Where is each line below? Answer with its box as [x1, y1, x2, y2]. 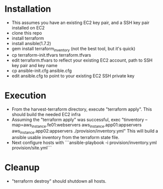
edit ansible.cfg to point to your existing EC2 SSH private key [11, 72, 135, 79]
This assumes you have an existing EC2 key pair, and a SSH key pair [11, 20, 150, 25]
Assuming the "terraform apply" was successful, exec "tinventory [11, 117, 144, 122]
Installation [4, 3, 51, 15]
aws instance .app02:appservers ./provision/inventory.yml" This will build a [11, 128, 159, 135]
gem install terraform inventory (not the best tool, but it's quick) [11, 46, 136, 52]
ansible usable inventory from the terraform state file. [11, 135, 119, 141]
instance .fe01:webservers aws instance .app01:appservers [31, 121, 142, 129]
